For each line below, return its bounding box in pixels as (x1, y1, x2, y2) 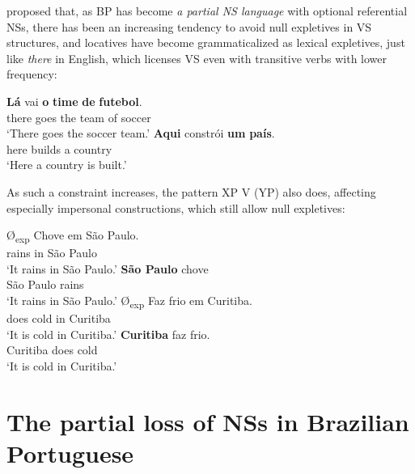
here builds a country (6, 140, 112, 157)
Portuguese (6, 436, 134, 469)
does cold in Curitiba (6, 310, 111, 327)
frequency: (6, 66, 57, 83)
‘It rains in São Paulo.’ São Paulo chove (6, 260, 209, 277)
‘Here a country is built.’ (6, 156, 127, 173)
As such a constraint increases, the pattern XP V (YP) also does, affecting (6, 183, 376, 200)
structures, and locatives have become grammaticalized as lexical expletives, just (6, 34, 405, 51)
